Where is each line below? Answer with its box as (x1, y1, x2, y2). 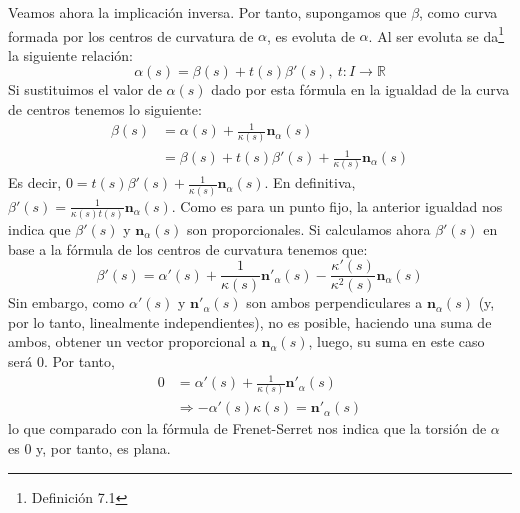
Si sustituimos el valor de (8, 79, 162, 100)
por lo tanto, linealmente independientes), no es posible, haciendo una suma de (8, 311, 492, 332)
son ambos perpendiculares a (246, 292, 423, 313)
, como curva (419, 2, 498, 22)
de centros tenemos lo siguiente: (8, 99, 202, 120)
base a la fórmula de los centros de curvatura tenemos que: (8, 238, 368, 259)
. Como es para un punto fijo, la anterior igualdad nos (171, 195, 503, 216)
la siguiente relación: (8, 44, 133, 65)
